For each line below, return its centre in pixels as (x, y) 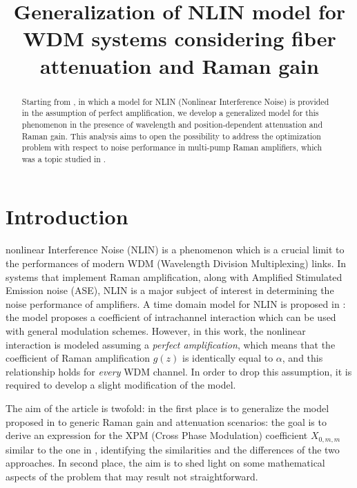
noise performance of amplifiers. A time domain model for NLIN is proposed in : (176, 303)
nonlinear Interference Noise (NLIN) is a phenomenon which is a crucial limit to (175, 250)
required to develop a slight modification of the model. (121, 385)
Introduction (67, 216)
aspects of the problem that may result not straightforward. (132, 476)
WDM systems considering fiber (180, 38)
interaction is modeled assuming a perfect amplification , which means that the (171, 344)
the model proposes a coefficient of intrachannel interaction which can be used (171, 317)
